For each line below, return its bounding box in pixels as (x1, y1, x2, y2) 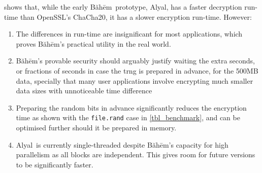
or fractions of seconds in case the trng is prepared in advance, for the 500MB (16, 65, 258, 76)
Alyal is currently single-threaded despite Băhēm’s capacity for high (16, 139, 228, 150)
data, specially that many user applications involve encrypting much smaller (16, 75, 253, 86)
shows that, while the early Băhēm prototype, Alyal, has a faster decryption (4, 2, 242, 12)
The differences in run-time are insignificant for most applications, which (16, 28, 243, 39)
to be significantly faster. (16, 159, 93, 169)
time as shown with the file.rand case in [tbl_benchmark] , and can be (16, 112, 240, 123)
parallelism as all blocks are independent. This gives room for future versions (16, 149, 255, 160)
